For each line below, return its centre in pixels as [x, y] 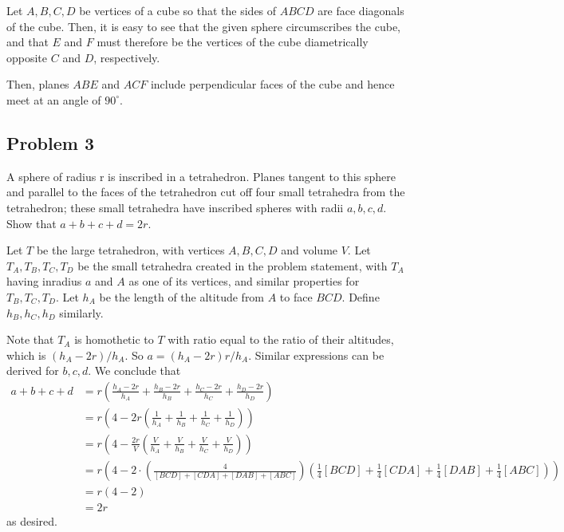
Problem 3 [50, 142]
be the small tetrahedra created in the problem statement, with [233, 265]
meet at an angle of [54, 99]
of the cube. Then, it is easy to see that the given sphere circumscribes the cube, [204, 26]
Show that [32, 223]
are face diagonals [361, 10]
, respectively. [127, 57]
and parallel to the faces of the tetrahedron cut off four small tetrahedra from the [206, 192]
